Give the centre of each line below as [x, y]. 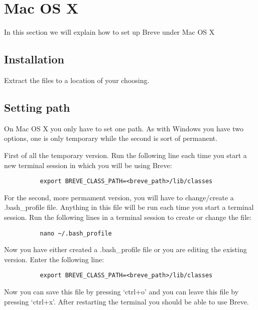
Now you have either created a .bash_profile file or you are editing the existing [125, 249]
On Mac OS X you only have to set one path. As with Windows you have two [124, 128]
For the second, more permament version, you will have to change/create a [119, 197]
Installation [34, 59]
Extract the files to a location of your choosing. [77, 80]
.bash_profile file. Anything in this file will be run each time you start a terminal [129, 207]
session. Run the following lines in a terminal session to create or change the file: [128, 217]
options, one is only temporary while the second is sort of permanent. [111, 138]
